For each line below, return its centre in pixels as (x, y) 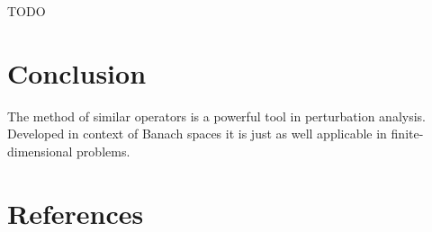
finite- (407, 134)
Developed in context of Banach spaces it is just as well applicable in (197, 134)
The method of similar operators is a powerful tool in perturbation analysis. (216, 116)
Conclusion (77, 72)
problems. (103, 151)
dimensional (40, 151)
